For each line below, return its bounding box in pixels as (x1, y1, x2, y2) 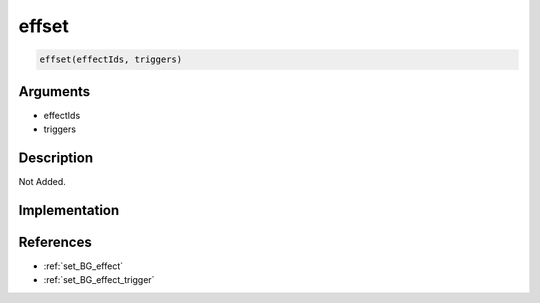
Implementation (18, 201, 120, 219)
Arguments (18, 83, 91, 100)
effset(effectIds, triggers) (39, 54, 183, 65)
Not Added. (18, 175, 67, 187)
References (18, 233, 92, 250)
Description (18, 149, 94, 166)
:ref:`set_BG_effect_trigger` (43, 274, 155, 286)
